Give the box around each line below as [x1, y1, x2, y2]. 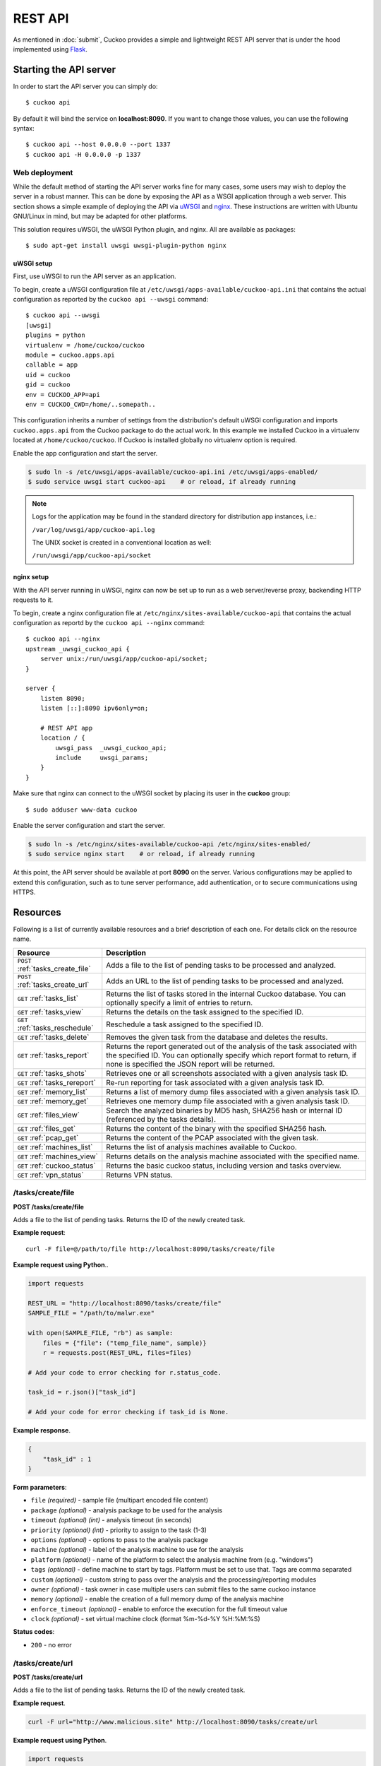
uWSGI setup [13, 259, 53, 268]
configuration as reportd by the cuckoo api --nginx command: [13, 619, 205, 627]
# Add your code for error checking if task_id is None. [28, 1408, 229, 1416]
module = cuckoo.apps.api [25, 351, 116, 360]
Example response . [13, 1426, 71, 1435]
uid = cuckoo [25, 371, 71, 379]
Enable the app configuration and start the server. [13, 449, 158, 457]
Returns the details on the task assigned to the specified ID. [106, 1007, 304, 1017]
